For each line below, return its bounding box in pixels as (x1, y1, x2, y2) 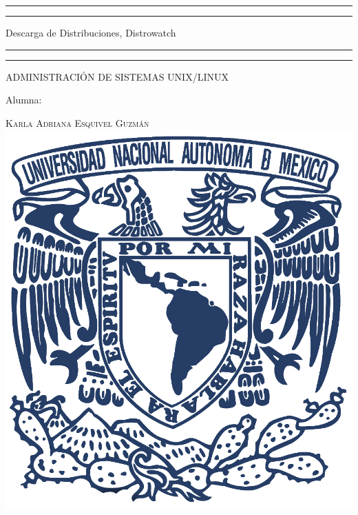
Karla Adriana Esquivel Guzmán (6, 115, 149, 130)
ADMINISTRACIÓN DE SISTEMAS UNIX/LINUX (6, 69, 229, 83)
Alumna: (6, 92, 42, 107)
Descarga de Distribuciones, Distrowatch (6, 26, 176, 39)
